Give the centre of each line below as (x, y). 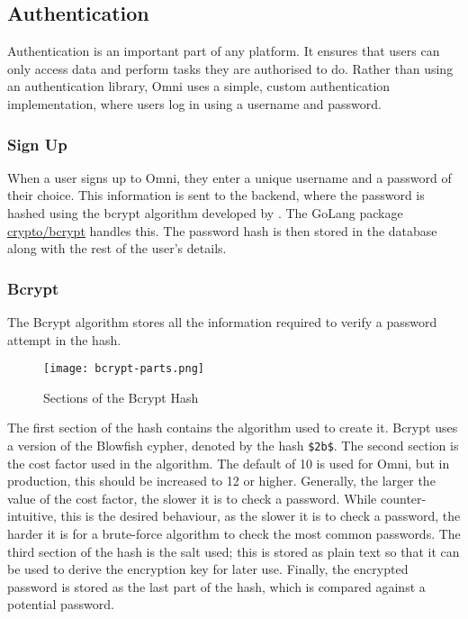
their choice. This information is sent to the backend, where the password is (216, 195)
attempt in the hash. (64, 339)
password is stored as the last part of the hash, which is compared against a (216, 586)
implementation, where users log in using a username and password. (194, 103)
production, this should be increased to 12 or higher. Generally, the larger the (221, 481)
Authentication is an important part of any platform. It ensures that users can (224, 51)
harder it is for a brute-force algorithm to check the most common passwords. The (234, 534)
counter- (403, 498)
